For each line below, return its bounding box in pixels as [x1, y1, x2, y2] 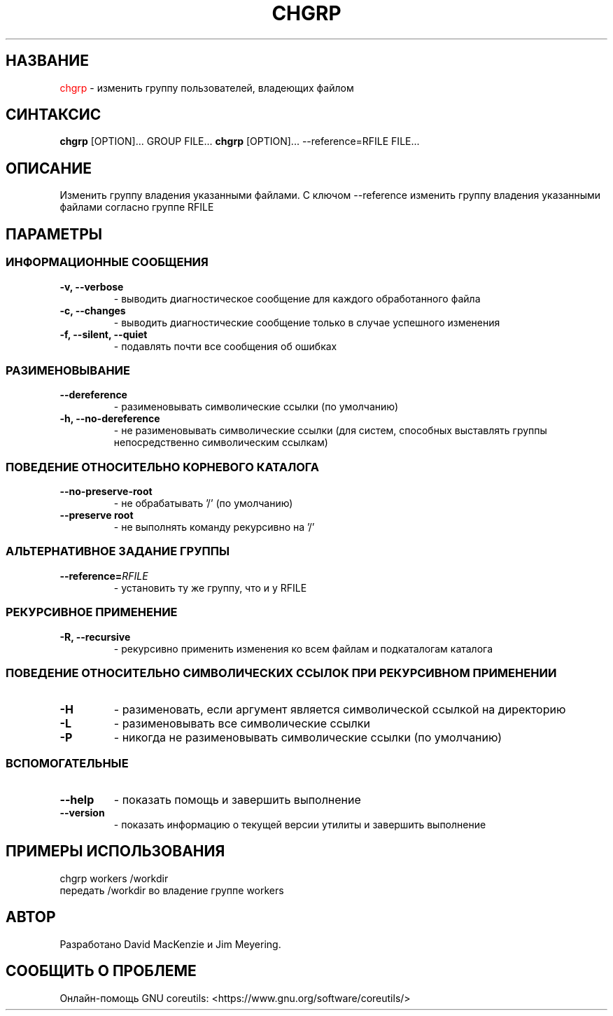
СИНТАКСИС [6, 106, 101, 124]
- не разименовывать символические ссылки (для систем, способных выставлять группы [113, 424, 547, 437]
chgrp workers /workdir [59, 872, 169, 884]
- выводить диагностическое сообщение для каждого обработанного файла [113, 292, 481, 305]
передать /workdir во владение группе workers [59, 884, 284, 896]
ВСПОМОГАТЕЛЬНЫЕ [6, 756, 129, 770]
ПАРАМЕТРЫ [6, 225, 103, 243]
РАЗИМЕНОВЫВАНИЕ [6, 363, 131, 377]
